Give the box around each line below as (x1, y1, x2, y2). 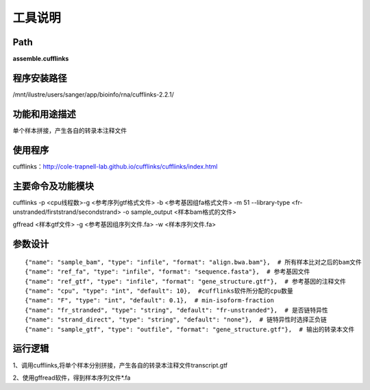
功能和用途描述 (12, 108, 76, 120)
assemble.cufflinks (12, 55, 69, 63)
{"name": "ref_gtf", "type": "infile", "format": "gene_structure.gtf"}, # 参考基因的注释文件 (25, 278, 346, 285)
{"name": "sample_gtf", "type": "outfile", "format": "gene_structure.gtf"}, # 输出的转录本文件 (25, 326, 355, 333)
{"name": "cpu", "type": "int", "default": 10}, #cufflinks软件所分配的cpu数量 (25, 287, 294, 295)
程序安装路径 (12, 72, 67, 84)
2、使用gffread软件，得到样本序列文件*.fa (12, 374, 131, 382)
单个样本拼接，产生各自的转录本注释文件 (12, 126, 127, 134)
